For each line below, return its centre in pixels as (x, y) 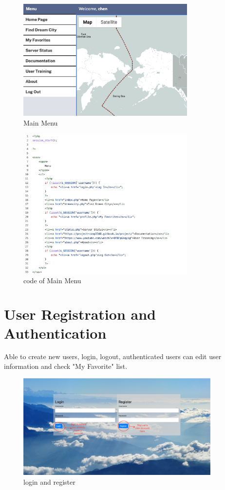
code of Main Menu (52, 281)
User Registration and (80, 314)
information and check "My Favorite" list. (66, 366)
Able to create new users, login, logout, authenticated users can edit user (113, 356)
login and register (49, 481)
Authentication (55, 333)
